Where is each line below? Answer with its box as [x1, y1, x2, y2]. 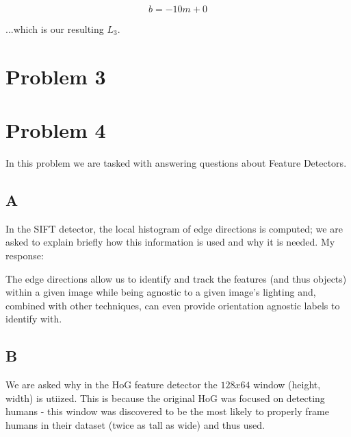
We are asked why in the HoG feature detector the [5, 377, 218, 392]
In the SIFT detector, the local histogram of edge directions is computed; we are [5, 221, 343, 235]
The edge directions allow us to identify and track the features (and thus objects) [5, 271, 347, 285]
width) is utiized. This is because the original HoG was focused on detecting [5, 390, 325, 405]
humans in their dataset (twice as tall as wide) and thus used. [5, 418, 265, 432]
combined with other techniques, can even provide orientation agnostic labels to [5, 298, 340, 312]
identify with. [5, 311, 62, 326]
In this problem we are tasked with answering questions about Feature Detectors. [5, 156, 347, 170]
